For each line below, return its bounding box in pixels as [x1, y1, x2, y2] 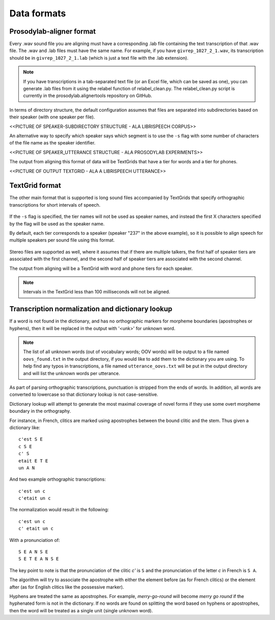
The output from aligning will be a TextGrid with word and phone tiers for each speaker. [9, 265, 193, 271]
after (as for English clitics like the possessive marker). [9, 584, 124, 590]
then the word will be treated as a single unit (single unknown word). [9, 607, 153, 613]
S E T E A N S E [18, 556, 59, 562]
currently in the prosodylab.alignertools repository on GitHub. [23, 92, 152, 99]
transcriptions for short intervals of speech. [9, 202, 101, 208]
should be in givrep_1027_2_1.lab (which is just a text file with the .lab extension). [9, 55, 188, 61]
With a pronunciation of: [9, 537, 61, 543]
